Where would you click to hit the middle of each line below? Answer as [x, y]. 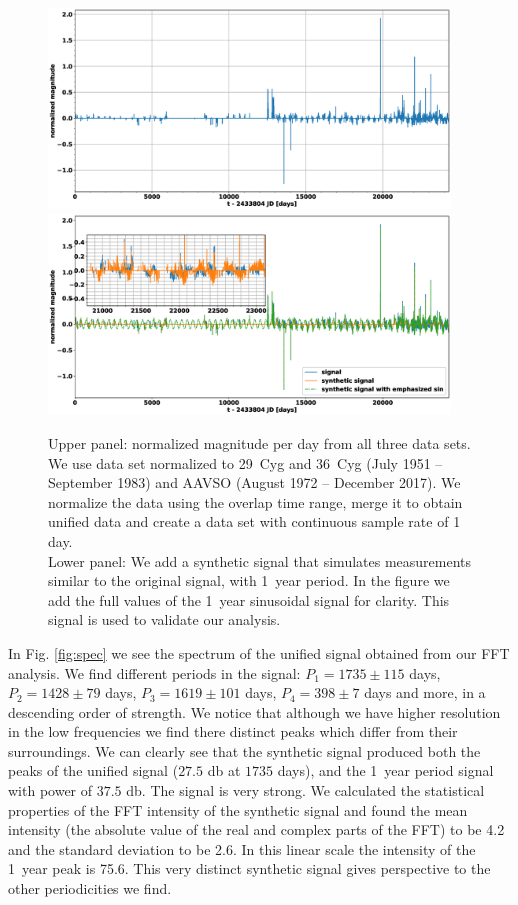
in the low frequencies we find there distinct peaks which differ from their [233, 731]
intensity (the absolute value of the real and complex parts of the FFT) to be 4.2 [256, 829]
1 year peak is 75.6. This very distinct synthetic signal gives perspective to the [249, 868]
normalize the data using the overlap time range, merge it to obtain [255, 501]
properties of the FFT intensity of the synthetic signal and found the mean [238, 809]
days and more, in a [425, 692]
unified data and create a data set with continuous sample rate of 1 [254, 521]
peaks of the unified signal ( [93, 770]
